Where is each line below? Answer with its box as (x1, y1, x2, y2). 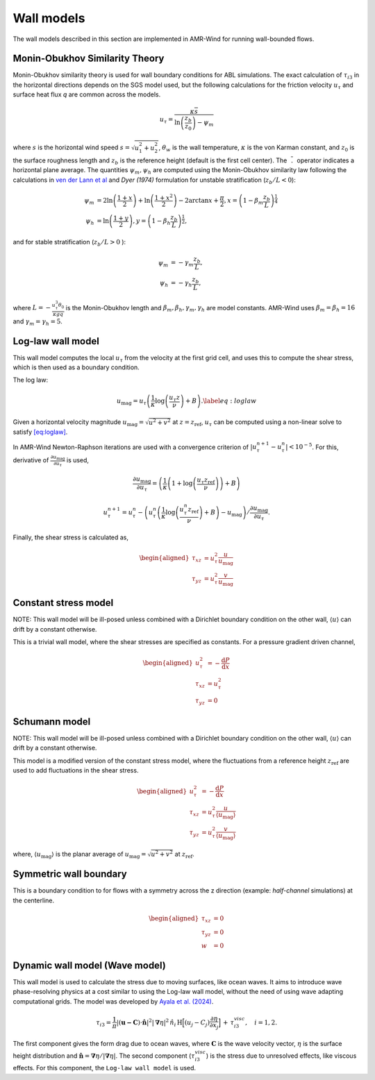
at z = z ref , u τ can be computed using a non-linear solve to (172, 418, 342, 428)
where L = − (12, 303, 51, 312)
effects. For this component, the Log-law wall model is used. (12, 1064, 197, 1072)
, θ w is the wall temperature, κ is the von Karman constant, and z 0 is (158, 143, 355, 153)
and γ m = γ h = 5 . (12, 317, 62, 327)
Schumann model (12, 716, 91, 727)
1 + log (171, 480, 193, 487)
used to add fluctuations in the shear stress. (12, 766, 139, 774)
